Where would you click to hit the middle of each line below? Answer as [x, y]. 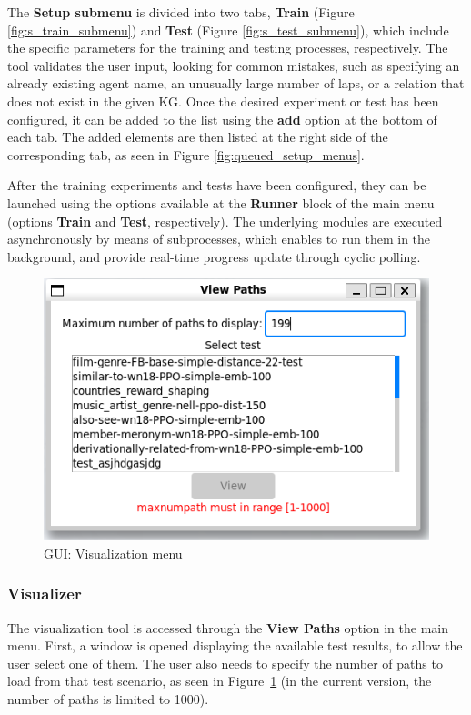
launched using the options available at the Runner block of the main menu [221, 202]
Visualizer [45, 594]
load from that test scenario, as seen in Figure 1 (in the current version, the [220, 681]
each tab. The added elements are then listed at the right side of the [198, 137]
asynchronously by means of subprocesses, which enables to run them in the [219, 239]
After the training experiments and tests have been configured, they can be [217, 185]
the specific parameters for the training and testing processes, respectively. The [228, 48]
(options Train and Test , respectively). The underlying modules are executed [225, 221]
